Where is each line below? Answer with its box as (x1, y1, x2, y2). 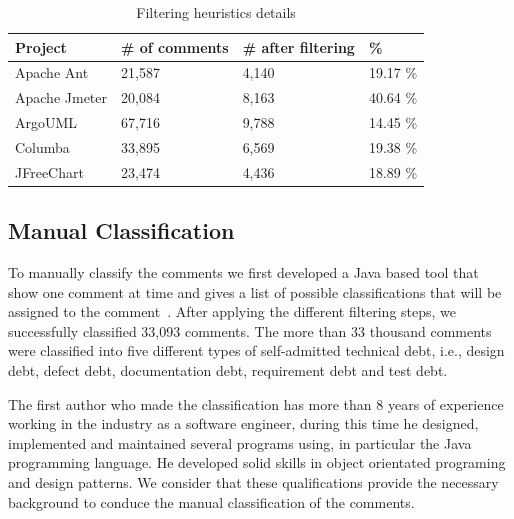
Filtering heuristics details (136, 2, 296, 22)
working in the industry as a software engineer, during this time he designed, (8, 413, 479, 434)
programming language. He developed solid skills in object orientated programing (8, 452, 506, 473)
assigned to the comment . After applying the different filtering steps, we (8, 301, 457, 322)
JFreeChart (15, 161, 84, 182)
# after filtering (242, 36, 355, 57)
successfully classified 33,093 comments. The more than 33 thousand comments (8, 320, 492, 341)
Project (15, 36, 67, 57)
